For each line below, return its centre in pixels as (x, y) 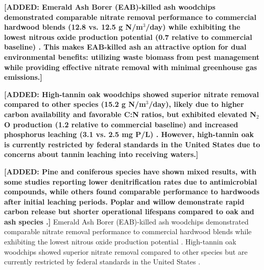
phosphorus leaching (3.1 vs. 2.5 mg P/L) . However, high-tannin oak (129, 134)
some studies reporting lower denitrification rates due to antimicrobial (131, 181)
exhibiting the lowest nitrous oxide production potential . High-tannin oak (120, 242)
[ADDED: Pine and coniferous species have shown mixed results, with (130, 171)
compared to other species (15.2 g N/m (75, 104)
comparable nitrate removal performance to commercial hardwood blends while (128, 231)
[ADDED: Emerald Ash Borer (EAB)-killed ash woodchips (110, 7)
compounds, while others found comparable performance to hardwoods (132, 192)
